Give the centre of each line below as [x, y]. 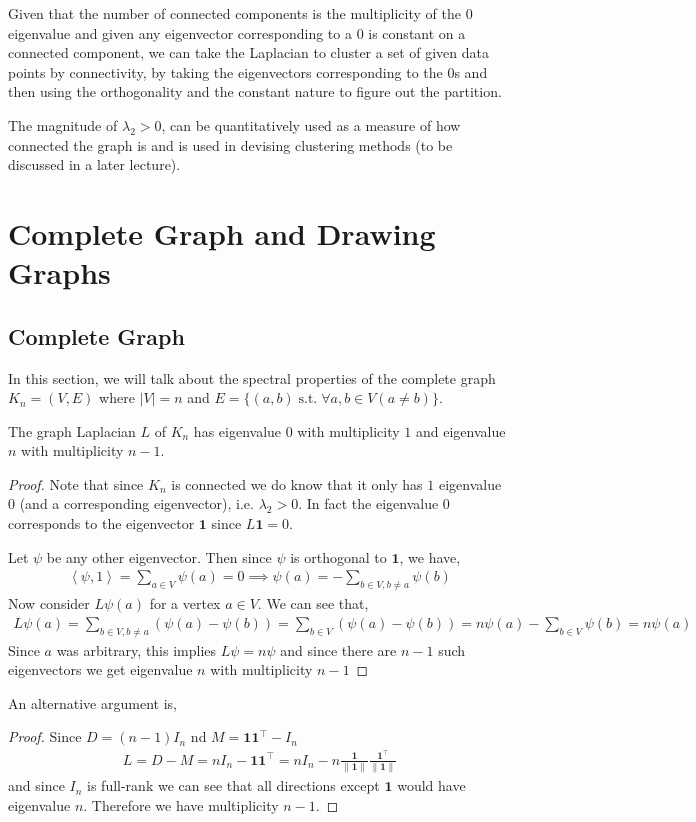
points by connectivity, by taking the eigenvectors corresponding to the [225, 71]
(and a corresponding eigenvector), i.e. [136, 503]
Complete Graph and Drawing [222, 232]
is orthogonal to [338, 556]
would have [431, 785]
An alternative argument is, [92, 702]
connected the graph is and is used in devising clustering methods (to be [230, 144]
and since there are [338, 649]
